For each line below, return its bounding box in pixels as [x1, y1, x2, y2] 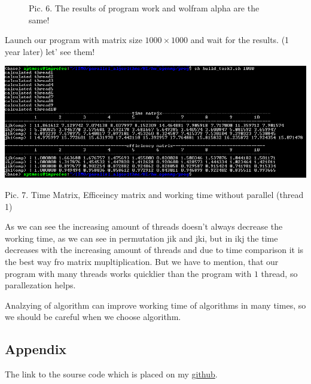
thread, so [261, 267, 298, 279]
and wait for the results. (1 [190, 33, 289, 46]
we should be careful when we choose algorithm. [5, 310, 181, 323]
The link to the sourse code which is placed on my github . [5, 368, 218, 380]
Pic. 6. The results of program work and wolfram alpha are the [29, 2, 260, 14]
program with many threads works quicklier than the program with [5, 267, 252, 279]
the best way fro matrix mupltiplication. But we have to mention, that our [5, 255, 279, 268]
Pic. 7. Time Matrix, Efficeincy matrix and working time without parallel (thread [5, 188, 304, 201]
